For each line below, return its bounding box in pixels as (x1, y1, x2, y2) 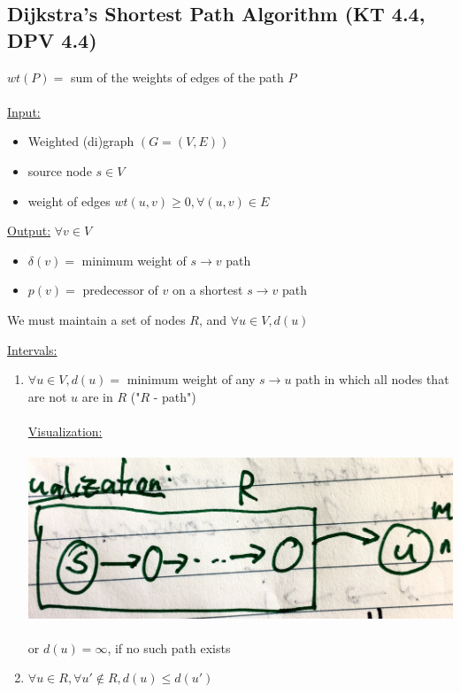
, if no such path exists (107, 638, 231, 657)
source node (27, 161, 92, 180)
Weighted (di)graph (27, 132, 134, 150)
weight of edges (27, 191, 111, 210)
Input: (7, 102, 41, 120)
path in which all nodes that (295, 370, 449, 389)
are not (27, 387, 67, 405)
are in (81, 387, 113, 405)
